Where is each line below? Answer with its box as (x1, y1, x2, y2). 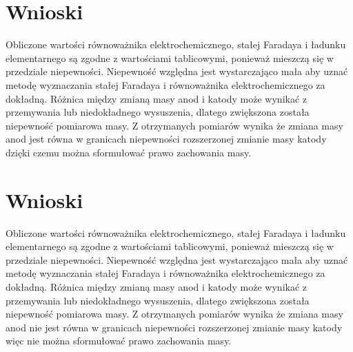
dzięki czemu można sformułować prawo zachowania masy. (6, 145, 252, 159)
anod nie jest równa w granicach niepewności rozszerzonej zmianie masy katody (6, 320, 343, 334)
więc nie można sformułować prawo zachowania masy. (6, 333, 232, 348)
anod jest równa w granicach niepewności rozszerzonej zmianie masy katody (6, 132, 327, 146)
